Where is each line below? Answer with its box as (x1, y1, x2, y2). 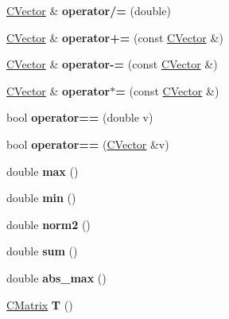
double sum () (6, 243, 78, 259)
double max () (6, 162, 79, 179)
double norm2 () (6, 216, 91, 232)
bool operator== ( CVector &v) (6, 135, 169, 152)
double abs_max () (6, 269, 107, 286)
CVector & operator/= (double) (6, 2, 171, 18)
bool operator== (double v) (6, 109, 153, 126)
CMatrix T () (6, 296, 73, 313)
